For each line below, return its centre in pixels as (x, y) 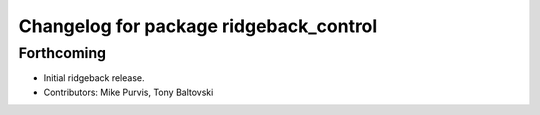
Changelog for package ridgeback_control (198, 26)
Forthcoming (62, 53)
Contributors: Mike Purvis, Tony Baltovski (128, 92)
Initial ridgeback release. (94, 78)
